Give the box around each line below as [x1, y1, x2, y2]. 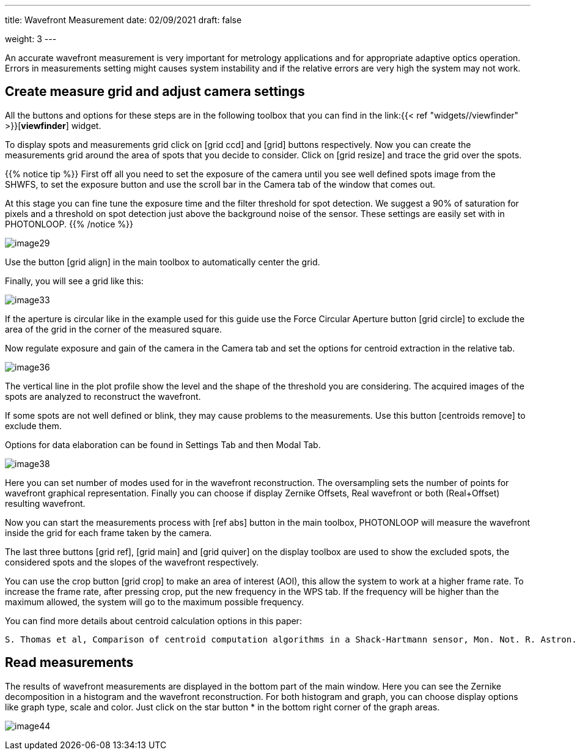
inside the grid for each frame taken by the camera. [5, 527, 212, 538]
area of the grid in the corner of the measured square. [5, 323, 222, 334]
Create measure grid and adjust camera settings [5, 84, 305, 100]
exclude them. [5, 420, 62, 431]
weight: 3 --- [5, 34, 57, 44]
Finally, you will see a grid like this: [5, 275, 144, 286]
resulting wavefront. [5, 498, 86, 509]
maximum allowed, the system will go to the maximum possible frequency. [5, 596, 304, 607]
